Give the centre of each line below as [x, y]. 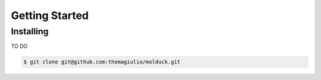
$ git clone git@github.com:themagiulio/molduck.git [102, 62]
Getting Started [50, 15]
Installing [30, 31]
